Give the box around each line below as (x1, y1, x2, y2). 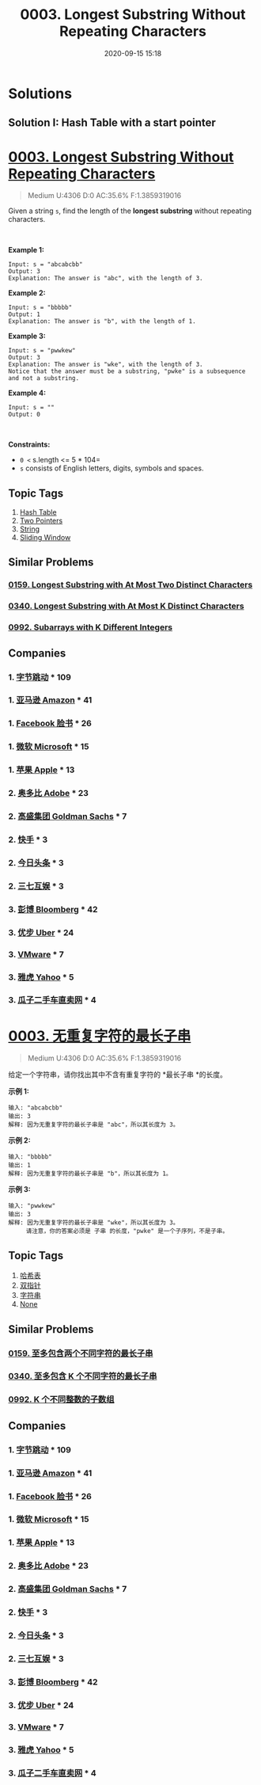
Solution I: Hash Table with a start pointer (8, 116, 216, 130)
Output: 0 (8, 410, 41, 419)
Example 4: (8, 388, 46, 398)
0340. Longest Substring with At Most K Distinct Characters (8, 600, 244, 611)
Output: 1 (8, 310, 41, 318)
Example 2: (8, 288, 46, 298)
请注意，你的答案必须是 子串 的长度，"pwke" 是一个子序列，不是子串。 (25, 1227, 229, 1235)
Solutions (8, 85, 73, 102)
